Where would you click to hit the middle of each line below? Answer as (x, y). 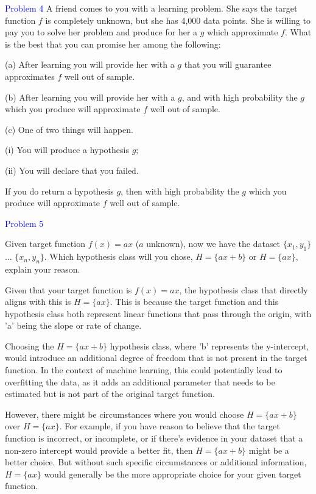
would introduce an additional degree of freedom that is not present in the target (156, 358)
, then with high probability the (180, 191)
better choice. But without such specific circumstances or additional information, (156, 462)
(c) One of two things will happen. (69, 129)
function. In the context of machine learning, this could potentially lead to (144, 370)
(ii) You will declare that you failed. (72, 170)
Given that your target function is (68, 289)
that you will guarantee (228, 64)
